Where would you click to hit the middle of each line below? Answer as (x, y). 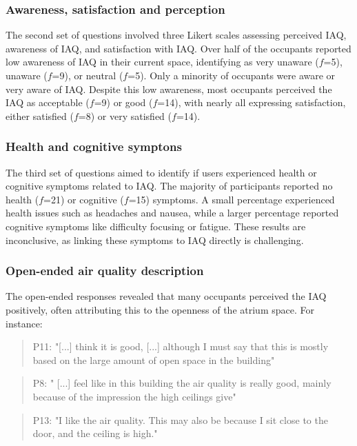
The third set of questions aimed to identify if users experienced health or (161, 172)
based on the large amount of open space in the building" (154, 359)
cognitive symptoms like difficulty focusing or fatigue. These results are (156, 226)
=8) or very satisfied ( (125, 115)
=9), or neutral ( (88, 75)
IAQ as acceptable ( (48, 102)
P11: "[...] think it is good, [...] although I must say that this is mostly (181, 346)
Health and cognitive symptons (94, 146)
